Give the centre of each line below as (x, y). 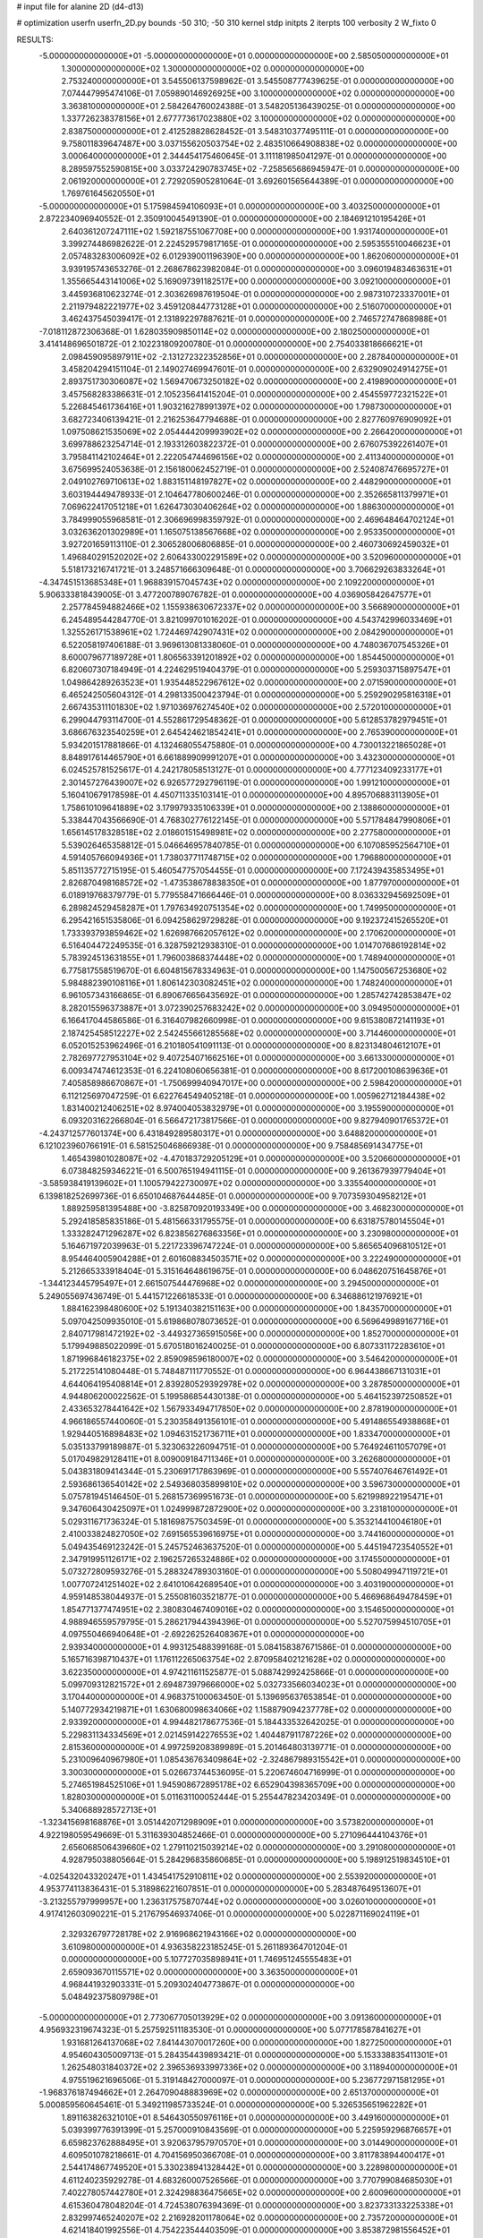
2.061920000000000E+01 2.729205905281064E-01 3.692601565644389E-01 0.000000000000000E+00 (258, 181)
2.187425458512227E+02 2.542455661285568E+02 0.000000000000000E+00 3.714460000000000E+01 (258, 1033)
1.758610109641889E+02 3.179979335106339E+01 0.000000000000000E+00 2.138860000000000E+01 (256, 807)
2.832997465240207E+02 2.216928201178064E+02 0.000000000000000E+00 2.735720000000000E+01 (259, 2217)
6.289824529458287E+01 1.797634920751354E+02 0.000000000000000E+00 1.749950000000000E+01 (258, 908)
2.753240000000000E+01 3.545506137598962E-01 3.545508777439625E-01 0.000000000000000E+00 (258, 81)
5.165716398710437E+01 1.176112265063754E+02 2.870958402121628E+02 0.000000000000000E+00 (254, 1660)
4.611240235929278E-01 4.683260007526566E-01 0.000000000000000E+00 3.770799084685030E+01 (257, 2180)
